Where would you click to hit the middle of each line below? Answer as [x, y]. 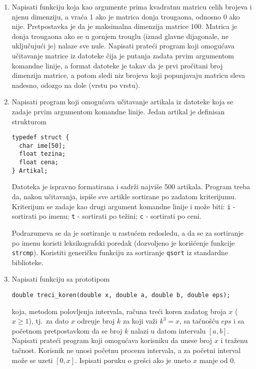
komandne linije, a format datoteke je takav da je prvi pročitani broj [117, 65]
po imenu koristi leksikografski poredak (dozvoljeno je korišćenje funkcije [123, 242]
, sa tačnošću [199, 321]
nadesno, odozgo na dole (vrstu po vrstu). [76, 85]
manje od [213, 360]
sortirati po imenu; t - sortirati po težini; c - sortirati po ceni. [106, 216]
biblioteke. [27, 262]
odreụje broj [96, 321]
